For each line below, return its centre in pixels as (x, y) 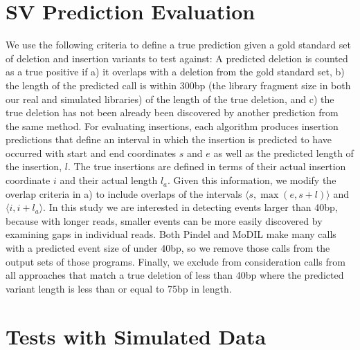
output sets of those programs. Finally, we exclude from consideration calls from (175, 261)
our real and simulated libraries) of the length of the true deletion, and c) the (170, 99)
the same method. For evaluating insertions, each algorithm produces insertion (172, 126)
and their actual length (109, 180)
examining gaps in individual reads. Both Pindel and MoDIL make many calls (171, 234)
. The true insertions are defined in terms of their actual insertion (207, 166)
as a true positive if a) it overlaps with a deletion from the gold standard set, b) (175, 72)
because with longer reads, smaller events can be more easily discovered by (164, 220)
